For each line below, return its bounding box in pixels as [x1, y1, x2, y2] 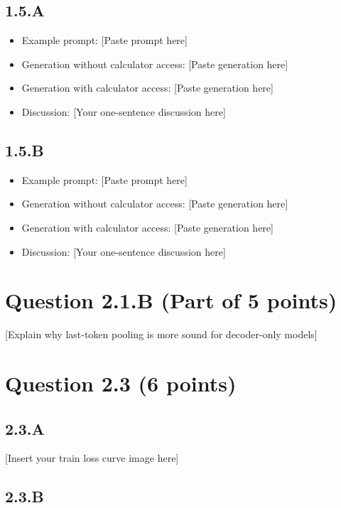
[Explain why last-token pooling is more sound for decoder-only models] [5, 327, 318, 342]
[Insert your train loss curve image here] [5, 450, 179, 465]
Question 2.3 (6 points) [5, 369, 237, 398]
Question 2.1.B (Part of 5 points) [5, 286, 337, 315]
